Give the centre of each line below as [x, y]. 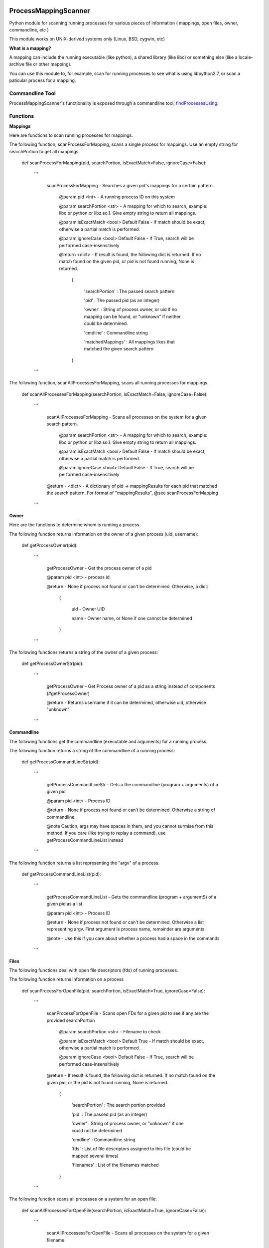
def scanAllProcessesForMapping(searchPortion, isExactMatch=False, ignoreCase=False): [115, 394]
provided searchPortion [71, 1020]
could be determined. [106, 323]
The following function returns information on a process [67, 979]
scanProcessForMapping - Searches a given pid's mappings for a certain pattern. [130, 185]
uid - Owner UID [88, 609]
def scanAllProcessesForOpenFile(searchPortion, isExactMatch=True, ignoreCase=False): [114, 1210]
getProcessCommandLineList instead [85, 840]
